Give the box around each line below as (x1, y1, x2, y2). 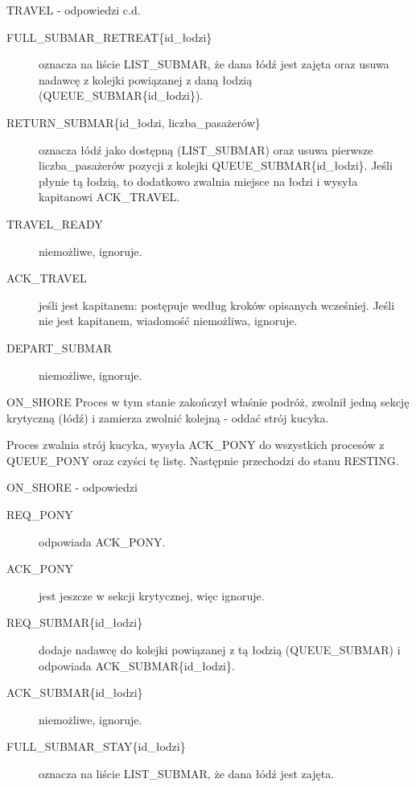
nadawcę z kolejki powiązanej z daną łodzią (39, 71, 253, 88)
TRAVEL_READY (6, 215, 103, 232)
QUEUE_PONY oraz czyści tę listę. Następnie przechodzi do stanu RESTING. (6, 451, 399, 468)
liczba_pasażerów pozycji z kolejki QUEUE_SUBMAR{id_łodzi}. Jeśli (39, 157, 393, 174)
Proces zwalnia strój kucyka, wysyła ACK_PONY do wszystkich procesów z (6, 436, 385, 453)
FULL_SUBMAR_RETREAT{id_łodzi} (6, 28, 212, 45)
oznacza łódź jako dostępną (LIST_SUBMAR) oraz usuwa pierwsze (39, 141, 373, 158)
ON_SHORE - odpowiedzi (6, 479, 138, 496)
